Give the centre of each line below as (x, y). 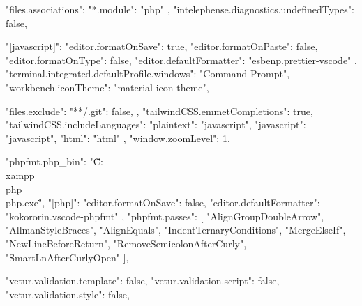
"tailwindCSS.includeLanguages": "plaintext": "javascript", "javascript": (156, 124)
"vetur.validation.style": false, (68, 294)
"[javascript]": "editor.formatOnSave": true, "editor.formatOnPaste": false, (162, 46)
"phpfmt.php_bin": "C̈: (54, 161)
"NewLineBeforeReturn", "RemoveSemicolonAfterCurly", (126, 243)
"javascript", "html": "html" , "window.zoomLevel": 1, (118, 138)
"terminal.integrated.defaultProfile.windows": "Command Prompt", (148, 74)
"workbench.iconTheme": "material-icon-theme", (107, 87)
